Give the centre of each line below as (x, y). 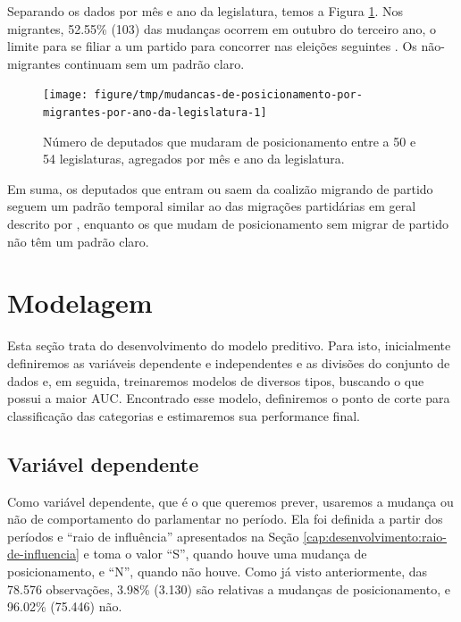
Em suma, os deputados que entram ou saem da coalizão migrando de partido (220, 188)
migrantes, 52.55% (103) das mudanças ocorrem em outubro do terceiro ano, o (222, 28)
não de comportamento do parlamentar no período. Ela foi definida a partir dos (225, 519)
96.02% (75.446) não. (65, 606)
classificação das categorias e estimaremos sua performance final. (184, 415)
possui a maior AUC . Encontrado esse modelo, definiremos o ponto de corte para (229, 398)
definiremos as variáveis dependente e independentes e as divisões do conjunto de (229, 362)
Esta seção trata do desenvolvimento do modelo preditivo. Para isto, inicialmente (229, 345)
